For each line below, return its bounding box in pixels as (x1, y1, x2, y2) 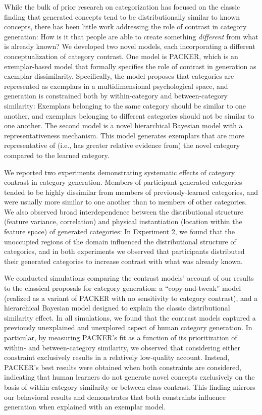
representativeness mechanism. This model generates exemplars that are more (4, 130, 244, 140)
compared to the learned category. (4, 149, 110, 160)
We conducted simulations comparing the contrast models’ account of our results (4, 273, 254, 283)
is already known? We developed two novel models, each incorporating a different (4, 41, 255, 51)
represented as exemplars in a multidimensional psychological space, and (4, 80, 228, 91)
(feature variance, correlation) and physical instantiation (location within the (4, 216, 242, 227)
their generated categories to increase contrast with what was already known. (4, 255, 243, 266)
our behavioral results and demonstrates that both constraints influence (4, 391, 226, 402)
